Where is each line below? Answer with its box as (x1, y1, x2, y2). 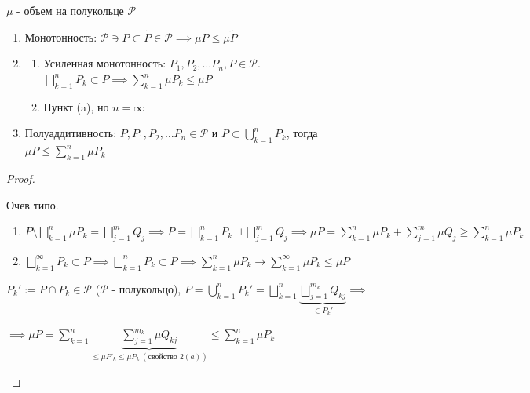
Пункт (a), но (43, 98, 109, 115)
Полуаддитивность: (24, 125, 117, 141)
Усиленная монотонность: (43, 55, 166, 71)
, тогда (286, 125, 318, 141)
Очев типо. (6, 196, 59, 213)
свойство (148, 353, 177, 362)
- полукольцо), (111, 280, 181, 297)
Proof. (6, 169, 35, 186)
